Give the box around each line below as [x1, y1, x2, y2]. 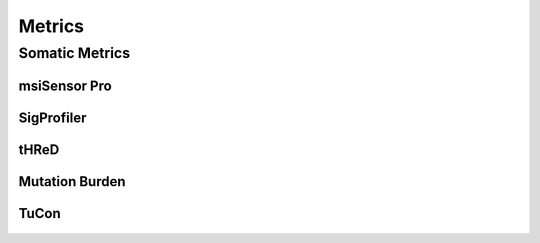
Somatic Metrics [18, 44, 130, 62]
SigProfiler [18, 109, 87, 126]
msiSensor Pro [18, 77, 112, 94]
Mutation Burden [18, 173, 126, 190]
